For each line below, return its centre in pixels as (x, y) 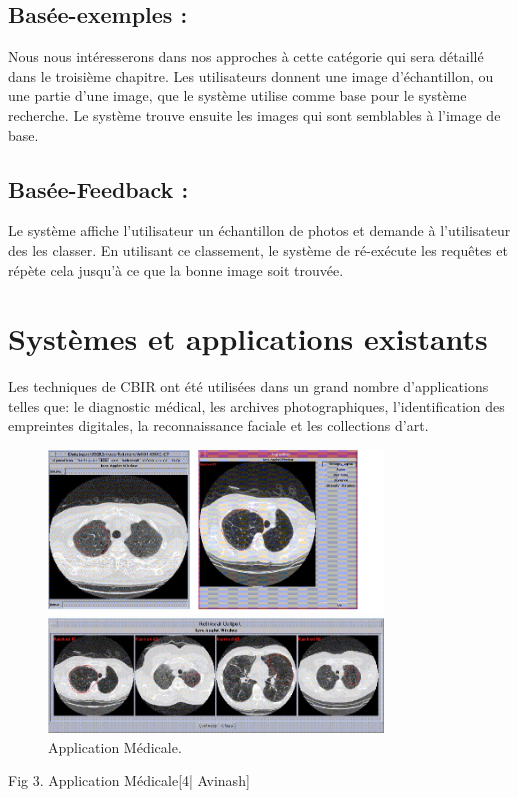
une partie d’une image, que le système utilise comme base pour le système (237, 95)
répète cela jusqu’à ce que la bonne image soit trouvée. (176, 269)
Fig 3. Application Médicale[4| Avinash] (129, 780)
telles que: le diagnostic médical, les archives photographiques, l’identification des (256, 405)
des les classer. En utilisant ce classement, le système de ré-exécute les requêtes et (258, 249)
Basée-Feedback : (98, 188)
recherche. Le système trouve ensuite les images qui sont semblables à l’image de (254, 114)
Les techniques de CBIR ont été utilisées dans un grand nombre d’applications (248, 386)
